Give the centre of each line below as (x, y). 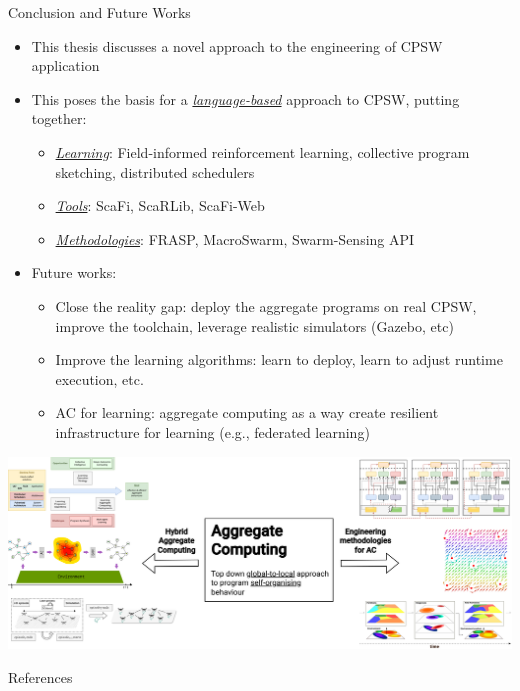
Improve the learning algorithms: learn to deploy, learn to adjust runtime (279, 359)
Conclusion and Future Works (99, 12)
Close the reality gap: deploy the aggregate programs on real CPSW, (266, 305)
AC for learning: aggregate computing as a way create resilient (247, 412)
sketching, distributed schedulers (155, 171)
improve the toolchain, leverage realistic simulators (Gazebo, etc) (254, 325)
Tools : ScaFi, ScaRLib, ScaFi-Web (160, 205)
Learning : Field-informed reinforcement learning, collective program (262, 151)
